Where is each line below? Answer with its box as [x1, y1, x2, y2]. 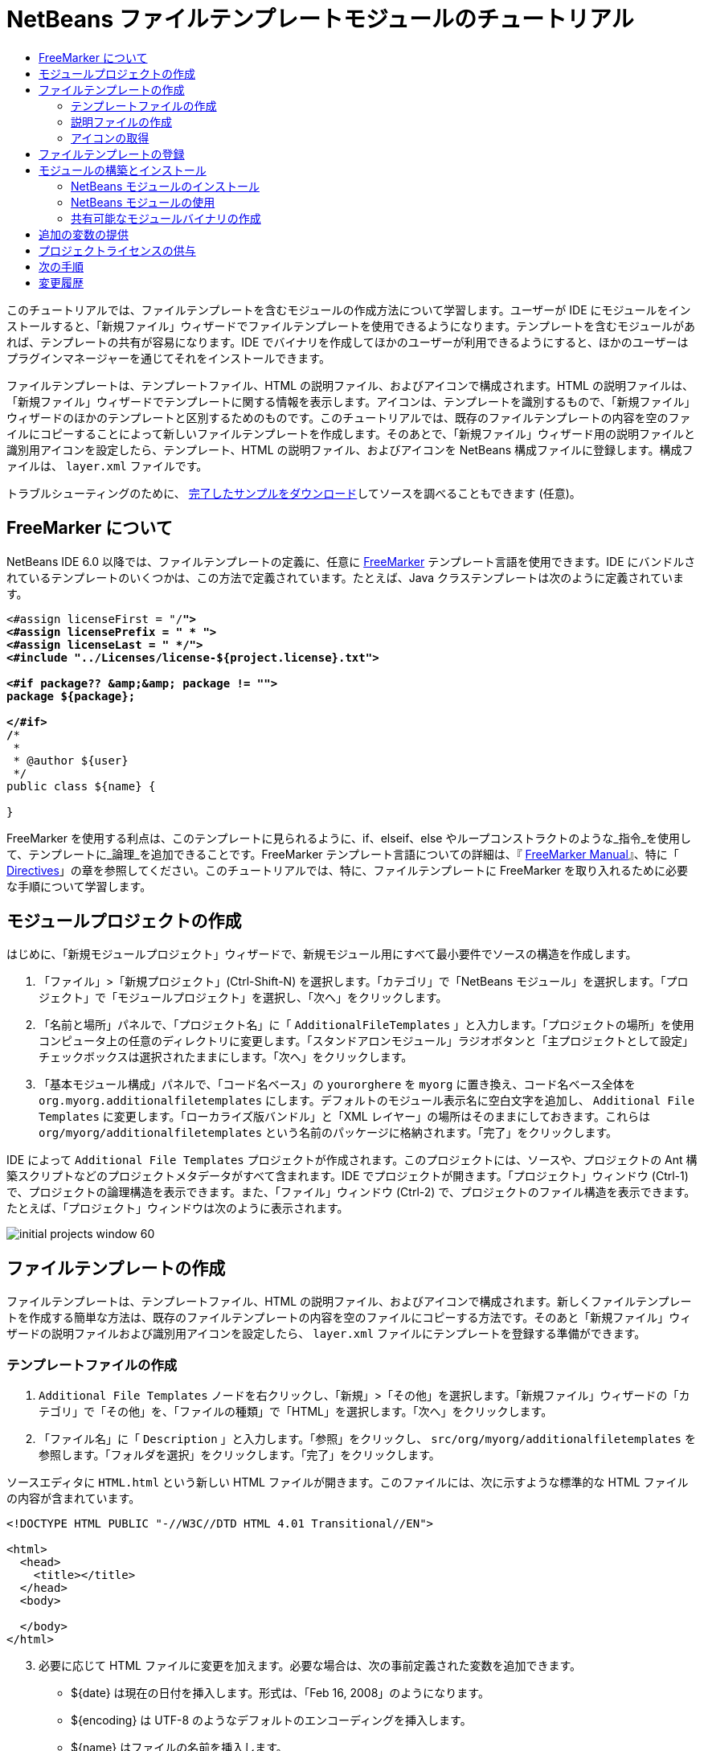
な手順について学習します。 [6, 879, 152, 893]
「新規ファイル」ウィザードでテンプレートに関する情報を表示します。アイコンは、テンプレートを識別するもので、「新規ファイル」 [6, 394, 696, 408]
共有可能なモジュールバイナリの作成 [71, 211, 261, 225]
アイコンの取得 [71, 130, 149, 145]
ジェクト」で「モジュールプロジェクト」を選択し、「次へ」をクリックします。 [39, 990, 448, 1005]
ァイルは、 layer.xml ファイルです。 [6, 458, 208, 473]
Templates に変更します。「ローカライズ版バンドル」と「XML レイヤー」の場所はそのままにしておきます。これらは [39, 1109, 651, 1124]
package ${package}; [6, 689, 136, 703]
